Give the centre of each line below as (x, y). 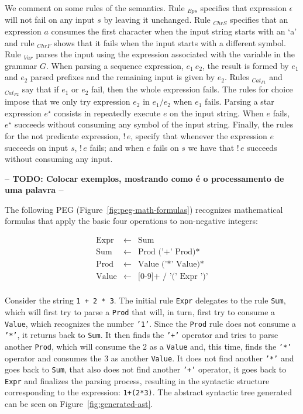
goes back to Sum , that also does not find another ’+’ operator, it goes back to (146, 369)
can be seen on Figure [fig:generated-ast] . (79, 404)
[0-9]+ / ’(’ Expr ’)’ (173, 277)
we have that (211, 147)
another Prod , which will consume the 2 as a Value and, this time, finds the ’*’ (148, 346)
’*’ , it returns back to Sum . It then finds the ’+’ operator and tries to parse (142, 335)
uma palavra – (34, 190)
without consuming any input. (59, 159)
